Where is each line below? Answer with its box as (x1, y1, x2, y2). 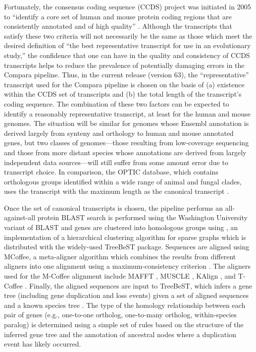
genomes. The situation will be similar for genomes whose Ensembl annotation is (4, 118, 249, 128)
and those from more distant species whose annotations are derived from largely (4, 147, 247, 157)
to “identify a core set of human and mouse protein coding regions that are (4, 11, 232, 21)
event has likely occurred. (4, 339, 81, 349)
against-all (4, 212, 36, 223)
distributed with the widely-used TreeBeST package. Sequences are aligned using (4, 241, 250, 252)
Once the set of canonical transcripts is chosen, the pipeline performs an (4, 202, 223, 213)
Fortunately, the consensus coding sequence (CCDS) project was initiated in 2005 (4, 1, 251, 11)
